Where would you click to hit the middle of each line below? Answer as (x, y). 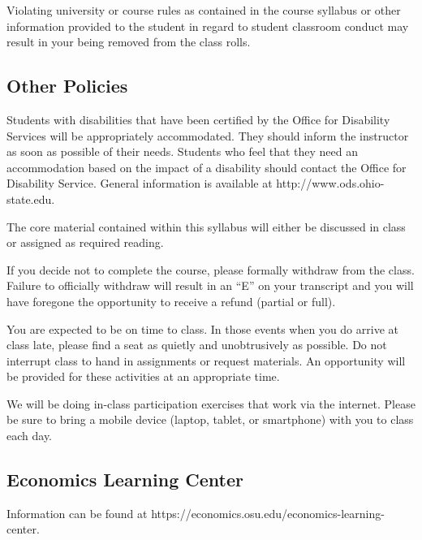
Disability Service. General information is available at (140, 183)
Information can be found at (77, 513)
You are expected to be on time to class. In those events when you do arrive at (202, 328)
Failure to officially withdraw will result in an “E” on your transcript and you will (210, 285)
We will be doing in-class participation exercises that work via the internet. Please (211, 403)
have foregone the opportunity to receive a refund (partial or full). (171, 301)
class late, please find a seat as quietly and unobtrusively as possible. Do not (197, 345)
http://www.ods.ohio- (330, 183)
